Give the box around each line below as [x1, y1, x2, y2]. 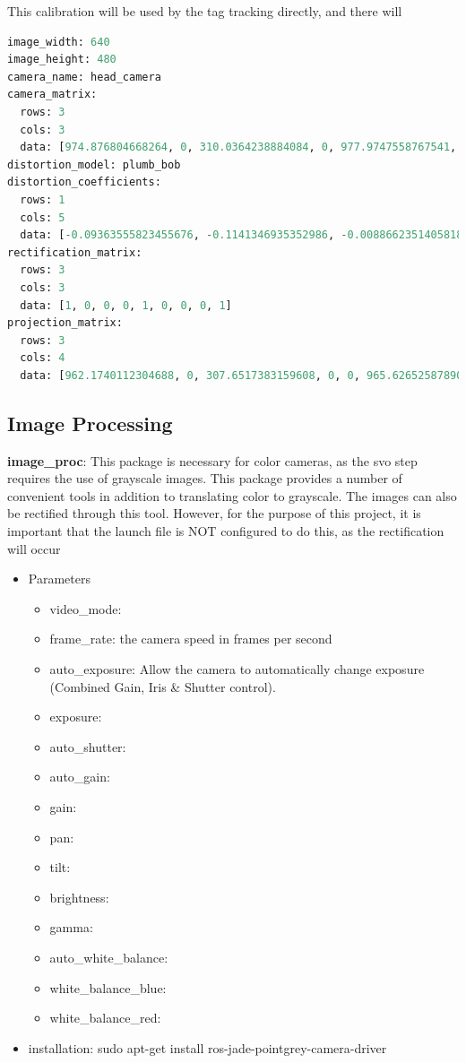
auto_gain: [49, 767, 110, 786]
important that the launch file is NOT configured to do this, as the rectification [7, 522, 444, 540]
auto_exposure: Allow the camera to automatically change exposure [49, 660, 425, 678]
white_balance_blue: [49, 978, 167, 997]
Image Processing [7, 409, 173, 436]
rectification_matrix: [7, 246, 142, 259]
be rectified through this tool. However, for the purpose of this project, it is [7, 504, 421, 523]
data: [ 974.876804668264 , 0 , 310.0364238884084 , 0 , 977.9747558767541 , [20, 141, 457, 154]
